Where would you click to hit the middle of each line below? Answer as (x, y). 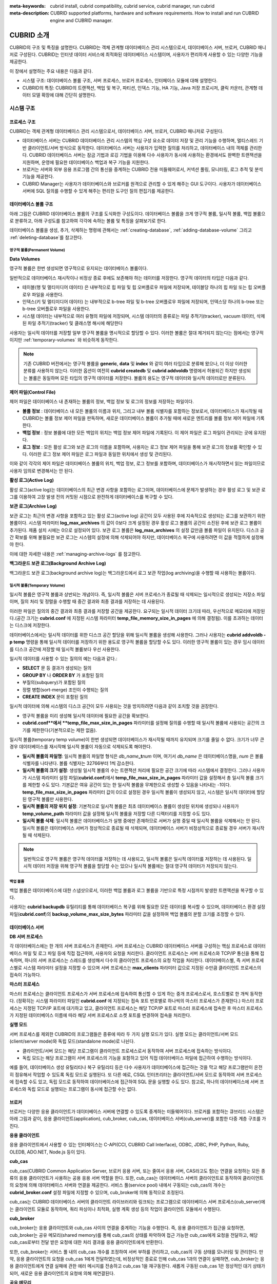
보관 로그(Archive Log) (33, 506)
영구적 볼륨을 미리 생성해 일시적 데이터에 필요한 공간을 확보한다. (86, 715)
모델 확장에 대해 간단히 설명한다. (64, 95)
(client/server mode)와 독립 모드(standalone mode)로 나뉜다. (72, 1041)
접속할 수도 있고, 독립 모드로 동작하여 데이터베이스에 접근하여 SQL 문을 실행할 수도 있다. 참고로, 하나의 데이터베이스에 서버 (137, 1082)
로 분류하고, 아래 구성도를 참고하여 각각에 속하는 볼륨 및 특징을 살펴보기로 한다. (88, 220)
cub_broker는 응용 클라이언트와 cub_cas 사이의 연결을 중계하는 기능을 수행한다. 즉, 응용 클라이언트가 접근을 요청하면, (127, 1228)
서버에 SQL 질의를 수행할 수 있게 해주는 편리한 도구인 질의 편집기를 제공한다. (98, 191)
